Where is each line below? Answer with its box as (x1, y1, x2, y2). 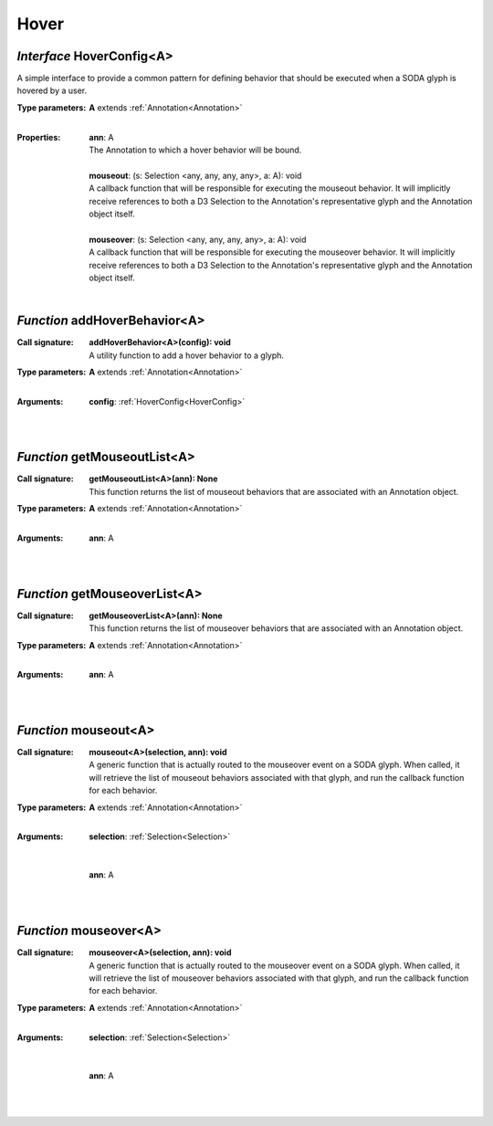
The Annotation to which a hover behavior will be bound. (89, 144, 302, 155)
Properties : (16, 132, 61, 142)
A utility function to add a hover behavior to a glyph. (89, 350, 285, 361)
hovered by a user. (16, 85, 88, 96)
